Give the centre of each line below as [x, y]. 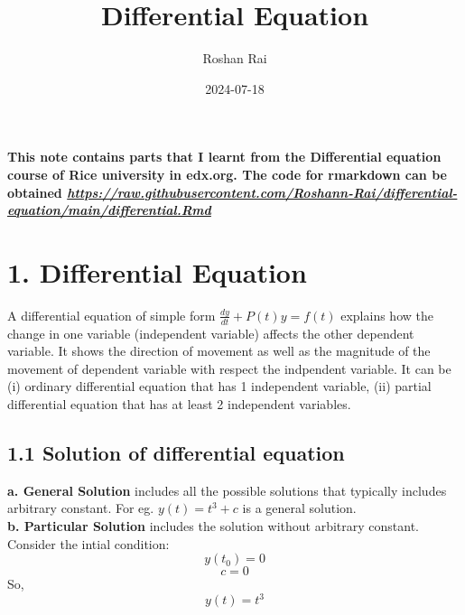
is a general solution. [299, 508]
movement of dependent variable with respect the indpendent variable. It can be [229, 368]
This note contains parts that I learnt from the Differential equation [224, 157]
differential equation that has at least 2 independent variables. [179, 404]
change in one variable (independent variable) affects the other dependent [211, 333]
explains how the [387, 315]
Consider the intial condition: [88, 543]
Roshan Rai [235, 58]
